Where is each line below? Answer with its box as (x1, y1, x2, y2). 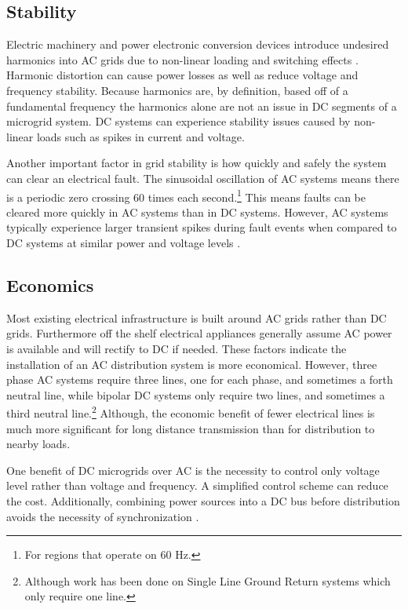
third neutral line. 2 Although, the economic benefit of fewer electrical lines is (6, 403, 375, 421)
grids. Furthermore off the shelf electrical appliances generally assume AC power (6, 325, 392, 341)
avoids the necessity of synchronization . (6, 508, 199, 524)
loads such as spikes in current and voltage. (36, 128, 245, 144)
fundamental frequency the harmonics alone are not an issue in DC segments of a (6, 97, 397, 114)
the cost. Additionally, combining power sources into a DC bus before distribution (6, 492, 400, 509)
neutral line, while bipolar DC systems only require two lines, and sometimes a (6, 386, 385, 403)
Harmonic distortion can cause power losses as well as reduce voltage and (6, 67, 359, 83)
